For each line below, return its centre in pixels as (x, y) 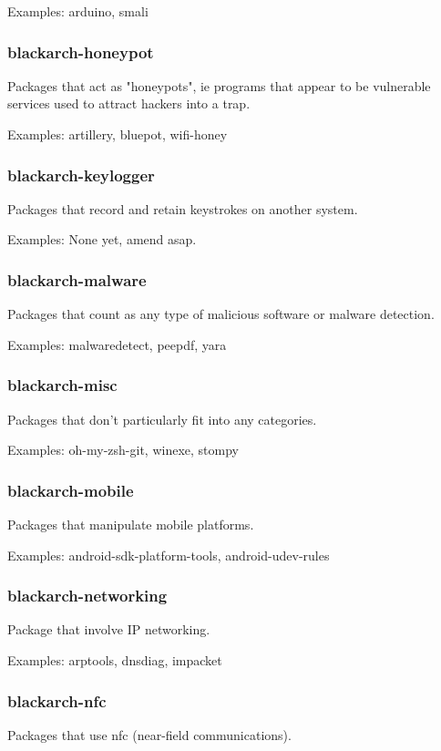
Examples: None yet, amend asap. (102, 239)
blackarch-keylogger (81, 175)
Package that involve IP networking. (109, 629)
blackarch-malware (77, 279)
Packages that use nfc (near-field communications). (149, 734)
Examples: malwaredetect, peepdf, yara (117, 344)
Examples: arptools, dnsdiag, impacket (115, 660)
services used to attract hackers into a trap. (129, 103)
